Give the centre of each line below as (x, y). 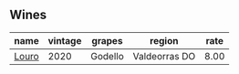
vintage (65, 40)
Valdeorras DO (164, 56)
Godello (108, 56)
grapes (107, 40)
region (164, 40)
